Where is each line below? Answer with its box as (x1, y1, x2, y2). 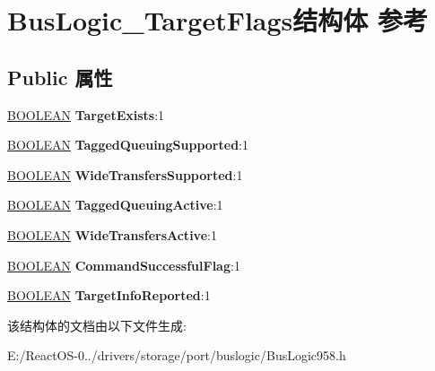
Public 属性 (7, 63, 113, 91)
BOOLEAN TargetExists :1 (7, 105, 165, 124)
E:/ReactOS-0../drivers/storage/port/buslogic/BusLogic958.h (7, 346, 346, 365)
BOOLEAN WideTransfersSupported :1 (7, 165, 243, 184)
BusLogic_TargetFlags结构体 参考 (7, 2, 429, 39)
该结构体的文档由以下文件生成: (7, 315, 187, 334)
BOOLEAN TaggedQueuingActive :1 (7, 195, 223, 214)
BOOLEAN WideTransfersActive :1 (7, 225, 217, 244)
